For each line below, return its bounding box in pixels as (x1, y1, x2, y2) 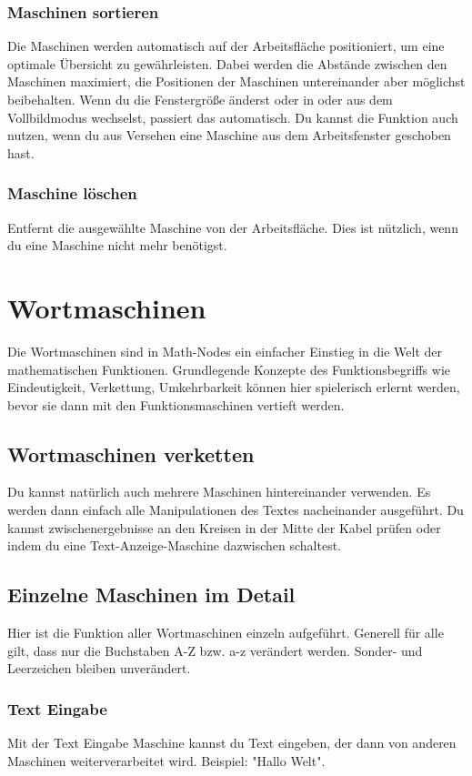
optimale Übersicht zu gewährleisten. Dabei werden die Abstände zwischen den (7, 54, 447, 73)
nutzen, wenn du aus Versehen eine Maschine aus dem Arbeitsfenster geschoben (7, 126, 451, 145)
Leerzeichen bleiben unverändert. (7, 659, 191, 678)
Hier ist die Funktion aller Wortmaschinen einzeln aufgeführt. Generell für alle (7, 623, 444, 642)
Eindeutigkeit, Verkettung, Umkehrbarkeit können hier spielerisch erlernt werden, (7, 378, 460, 397)
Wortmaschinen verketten (7, 439, 255, 468)
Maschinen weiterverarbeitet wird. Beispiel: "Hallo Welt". (7, 751, 326, 770)
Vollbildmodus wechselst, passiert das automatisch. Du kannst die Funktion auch (7, 107, 458, 126)
